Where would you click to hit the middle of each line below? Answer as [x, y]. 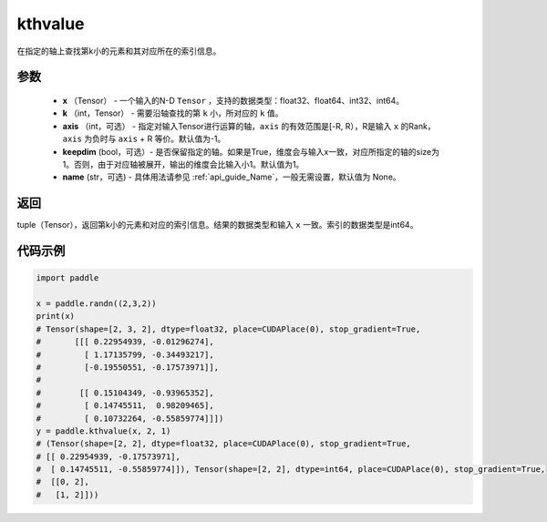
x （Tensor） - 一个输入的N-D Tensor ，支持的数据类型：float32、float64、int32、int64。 [233, 100]
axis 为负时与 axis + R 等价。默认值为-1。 [144, 139]
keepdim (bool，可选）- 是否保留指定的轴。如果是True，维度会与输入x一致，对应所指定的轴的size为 [251, 151]
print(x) [56, 316]
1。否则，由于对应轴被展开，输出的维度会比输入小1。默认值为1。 [183, 164]
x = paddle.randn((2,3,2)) [96, 303]
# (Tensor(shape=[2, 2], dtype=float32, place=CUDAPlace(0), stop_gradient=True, [224, 444]
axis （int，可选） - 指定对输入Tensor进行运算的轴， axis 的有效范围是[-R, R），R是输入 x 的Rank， [249, 126]
